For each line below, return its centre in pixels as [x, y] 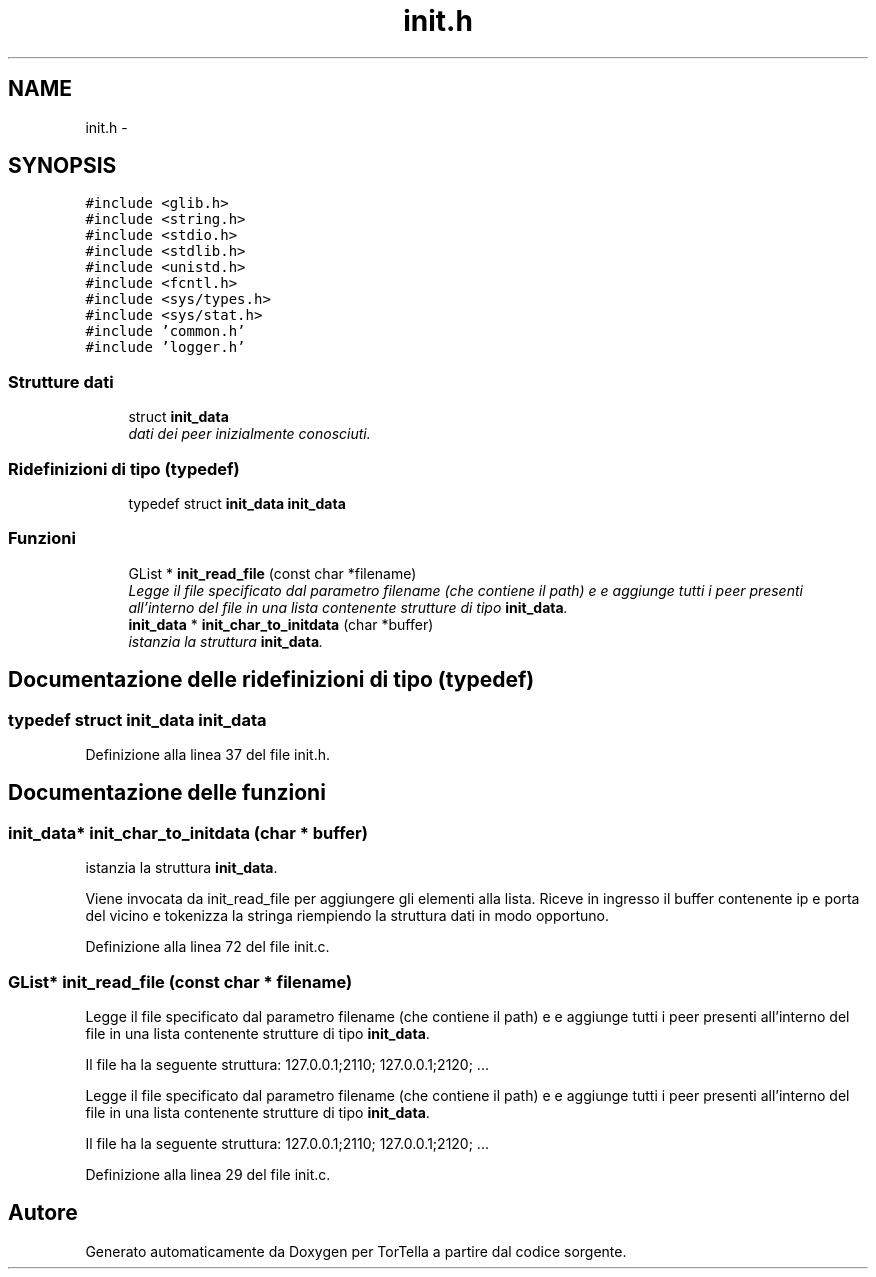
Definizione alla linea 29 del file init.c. [208, 1174]
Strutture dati [61, 381]
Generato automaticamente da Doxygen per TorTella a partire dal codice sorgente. [356, 1251]
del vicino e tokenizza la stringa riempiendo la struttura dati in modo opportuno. [347, 916]
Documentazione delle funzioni [167, 793]
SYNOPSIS [62, 166]
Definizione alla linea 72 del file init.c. [207, 947]
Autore [43, 1213]
